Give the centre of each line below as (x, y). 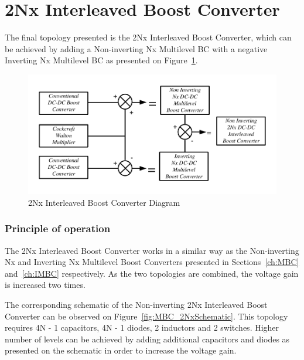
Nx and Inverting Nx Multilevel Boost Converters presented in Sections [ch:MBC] (152, 262)
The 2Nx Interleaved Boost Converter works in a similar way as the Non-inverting (152, 250)
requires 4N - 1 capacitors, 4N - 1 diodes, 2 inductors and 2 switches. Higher (142, 327)
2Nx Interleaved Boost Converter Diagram (104, 202)
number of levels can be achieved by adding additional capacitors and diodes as (147, 339)
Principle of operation (58, 228)
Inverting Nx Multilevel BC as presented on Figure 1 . (101, 60)
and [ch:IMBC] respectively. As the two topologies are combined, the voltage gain (152, 273)
